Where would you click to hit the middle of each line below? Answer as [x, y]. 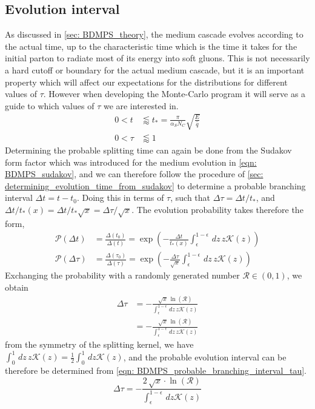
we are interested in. [141, 105]
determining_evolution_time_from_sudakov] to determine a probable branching [155, 185]
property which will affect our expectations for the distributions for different [146, 82]
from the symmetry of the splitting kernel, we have [99, 344]
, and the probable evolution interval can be [205, 357]
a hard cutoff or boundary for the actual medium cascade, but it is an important [155, 69]
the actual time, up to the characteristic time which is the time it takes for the [151, 46]
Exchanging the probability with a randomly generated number [122, 275]
